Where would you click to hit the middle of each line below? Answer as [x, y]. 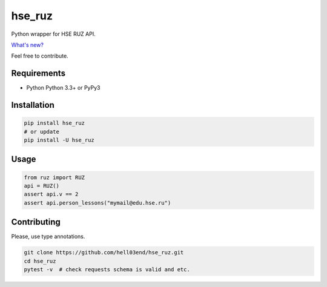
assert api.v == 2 [51, 194]
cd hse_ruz [40, 261]
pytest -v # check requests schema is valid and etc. [107, 270]
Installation [33, 105]
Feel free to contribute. [40, 56]
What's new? [27, 45]
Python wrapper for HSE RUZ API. [54, 34]
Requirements [38, 74]
